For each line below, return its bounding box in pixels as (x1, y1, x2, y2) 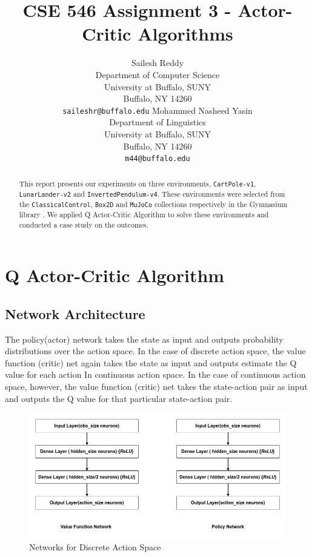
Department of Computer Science (95, 68, 220, 81)
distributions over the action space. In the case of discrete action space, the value (5, 344, 306, 357)
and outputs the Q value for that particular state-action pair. (5, 392, 233, 404)
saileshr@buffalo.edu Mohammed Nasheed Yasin (62, 104, 253, 116)
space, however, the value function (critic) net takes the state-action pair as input (5, 380, 308, 393)
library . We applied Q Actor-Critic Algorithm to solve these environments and (19, 209, 269, 219)
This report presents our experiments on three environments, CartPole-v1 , (19, 178, 256, 188)
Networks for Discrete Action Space (29, 540, 161, 553)
